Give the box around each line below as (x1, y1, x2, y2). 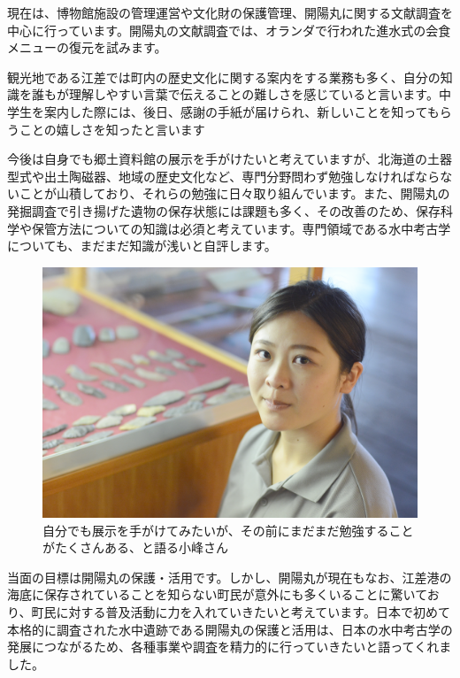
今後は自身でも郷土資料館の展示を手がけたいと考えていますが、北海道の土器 (7, 150, 453, 168)
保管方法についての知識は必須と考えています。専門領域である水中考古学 (31, 219, 451, 237)
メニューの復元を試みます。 (7, 38, 167, 57)
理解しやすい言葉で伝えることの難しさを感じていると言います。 (68, 85, 439, 104)
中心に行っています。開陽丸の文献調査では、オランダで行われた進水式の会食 (7, 20, 451, 39)
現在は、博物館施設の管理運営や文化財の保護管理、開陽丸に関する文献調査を (7, 4, 453, 21)
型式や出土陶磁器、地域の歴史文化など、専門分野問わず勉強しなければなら (7, 166, 441, 185)
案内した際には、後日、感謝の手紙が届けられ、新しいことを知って (43, 102, 427, 120)
